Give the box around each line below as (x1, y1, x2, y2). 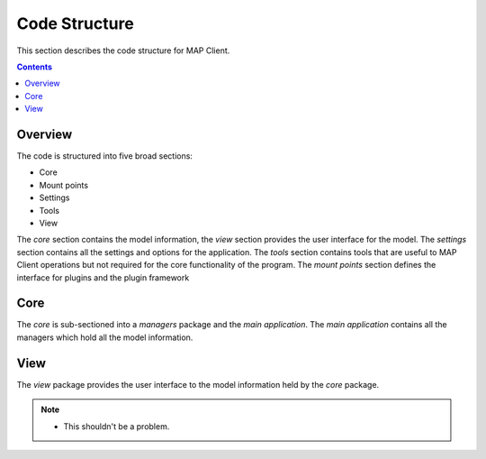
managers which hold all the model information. (16, 332, 193, 343)
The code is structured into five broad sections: (16, 151, 193, 161)
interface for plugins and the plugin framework (16, 271, 190, 283)
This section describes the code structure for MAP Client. (16, 45, 230, 56)
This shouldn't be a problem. (63, 420, 170, 432)
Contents (16, 61, 53, 72)
